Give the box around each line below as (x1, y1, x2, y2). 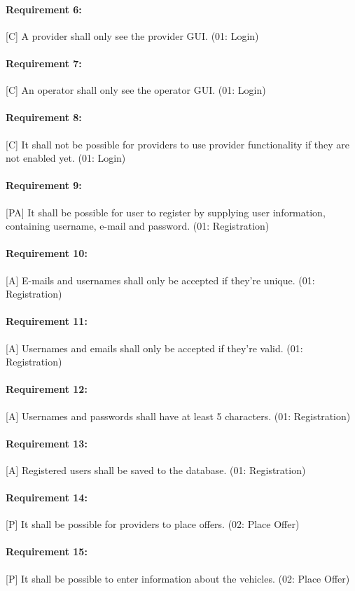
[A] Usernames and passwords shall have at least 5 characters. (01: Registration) (6, 408, 351, 423)
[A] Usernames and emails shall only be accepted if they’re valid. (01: (6, 340, 303, 355)
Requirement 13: (6, 436, 88, 450)
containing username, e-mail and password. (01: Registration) (6, 218, 270, 233)
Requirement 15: (6, 544, 88, 559)
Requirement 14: (6, 490, 88, 505)
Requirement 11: (6, 314, 88, 328)
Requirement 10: (6, 246, 88, 260)
